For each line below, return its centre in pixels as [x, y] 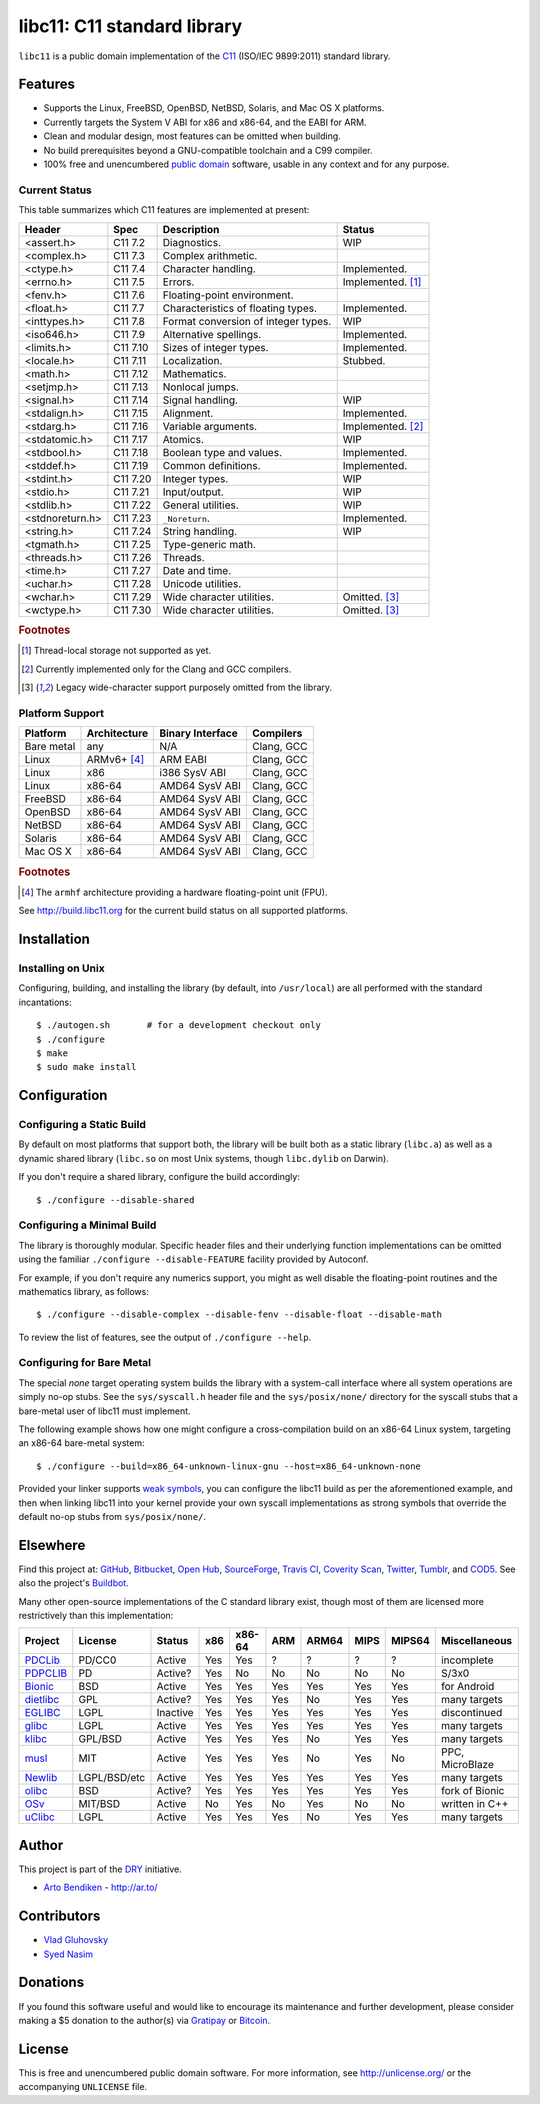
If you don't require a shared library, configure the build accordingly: [159, 1177]
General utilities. [200, 505]
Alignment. [188, 413]
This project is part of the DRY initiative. [100, 1869]
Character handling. [209, 268]
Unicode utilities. [202, 583]
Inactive [175, 1713]
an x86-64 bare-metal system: [81, 1443]
